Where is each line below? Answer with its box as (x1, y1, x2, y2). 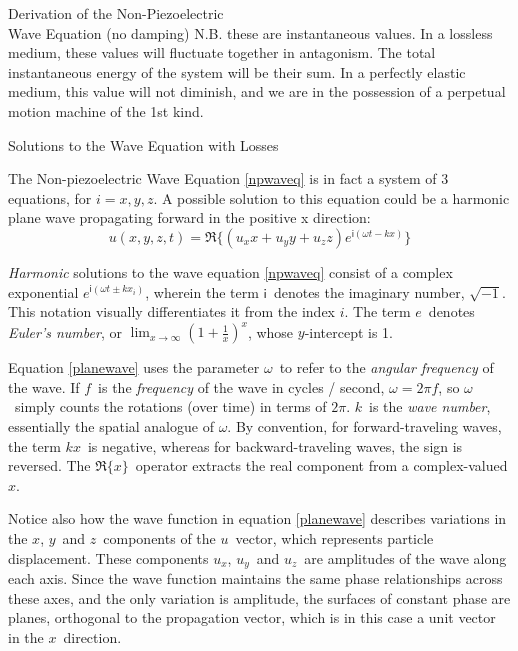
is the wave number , (369, 396, 491, 417)
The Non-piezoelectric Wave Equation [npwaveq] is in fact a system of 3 (8, 168, 449, 189)
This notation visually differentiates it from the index (8, 301, 335, 322)
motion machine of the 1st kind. (8, 100, 204, 121)
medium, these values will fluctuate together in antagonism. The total (8, 42, 436, 63)
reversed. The (8, 455, 91, 476)
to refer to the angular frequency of (279, 357, 494, 378)
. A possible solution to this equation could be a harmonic (153, 187, 510, 208)
